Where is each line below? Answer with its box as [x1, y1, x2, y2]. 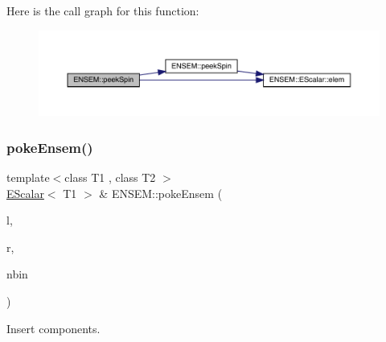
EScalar [6, 184, 44, 201]
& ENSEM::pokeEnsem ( [99, 184, 223, 201]
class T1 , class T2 [64, 169, 156, 186]
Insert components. [6, 319, 101, 336]
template [6, 169, 50, 186]
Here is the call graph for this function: [6, 2, 199, 19]
